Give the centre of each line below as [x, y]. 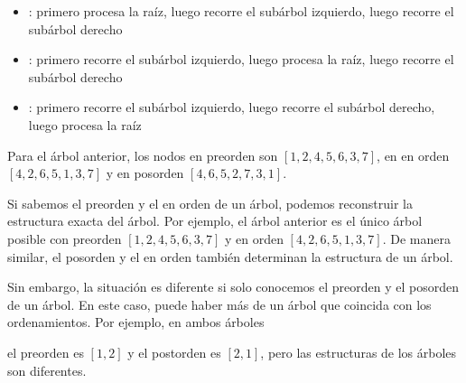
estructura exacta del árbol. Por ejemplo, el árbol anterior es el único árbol [215, 221]
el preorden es [46, 352]
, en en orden [413, 155]
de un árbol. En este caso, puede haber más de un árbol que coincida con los [219, 304]
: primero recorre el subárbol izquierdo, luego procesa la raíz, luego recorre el [241, 59]
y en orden [254, 238]
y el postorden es [174, 352]
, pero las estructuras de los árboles [359, 352]
